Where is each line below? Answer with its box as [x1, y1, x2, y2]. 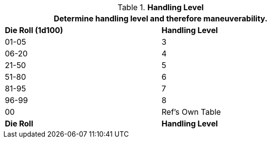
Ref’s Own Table [161, 107, 221, 117]
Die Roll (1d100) [5, 25, 63, 35]
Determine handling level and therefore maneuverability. [54, 14, 268, 23]
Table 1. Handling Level [117, 2, 204, 12]
